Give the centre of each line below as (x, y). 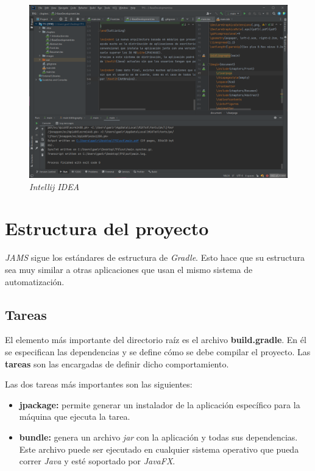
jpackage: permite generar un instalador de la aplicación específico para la (160, 404)
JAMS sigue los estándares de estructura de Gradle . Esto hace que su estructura (155, 257)
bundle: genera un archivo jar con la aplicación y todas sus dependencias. (158, 437)
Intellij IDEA (55, 186)
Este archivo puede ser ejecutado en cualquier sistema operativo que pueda (159, 449)
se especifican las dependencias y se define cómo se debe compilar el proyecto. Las (158, 351)
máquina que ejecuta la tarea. (75, 416)
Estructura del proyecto (107, 228)
